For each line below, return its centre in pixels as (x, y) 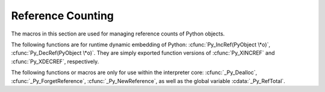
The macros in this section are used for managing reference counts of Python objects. (118, 34)
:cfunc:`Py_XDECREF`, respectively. (55, 61)
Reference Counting (63, 16)
